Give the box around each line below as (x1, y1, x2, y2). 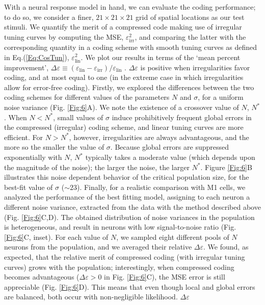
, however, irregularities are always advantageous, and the (69, 131, 249, 142)
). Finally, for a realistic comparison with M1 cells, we (76, 181, 246, 192)
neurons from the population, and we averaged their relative (4, 241, 192, 252)
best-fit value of (4, 181, 53, 192)
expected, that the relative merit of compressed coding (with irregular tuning (4, 251, 245, 262)
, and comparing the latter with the (135, 31, 246, 42)
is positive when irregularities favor (140, 62, 250, 72)
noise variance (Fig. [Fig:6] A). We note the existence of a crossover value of (4, 102, 239, 113)
